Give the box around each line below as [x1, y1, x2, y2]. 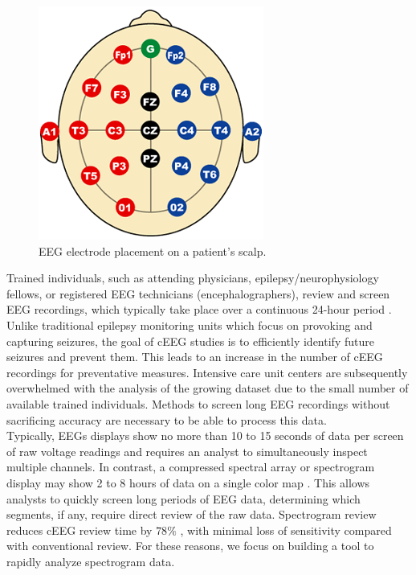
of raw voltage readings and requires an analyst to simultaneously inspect [6, 442, 368, 459]
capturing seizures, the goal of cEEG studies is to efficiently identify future [6, 332, 374, 349]
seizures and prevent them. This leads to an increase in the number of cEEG [6, 348, 383, 365]
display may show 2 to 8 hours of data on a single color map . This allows [6, 474, 370, 491]
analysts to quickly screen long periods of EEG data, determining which [6, 490, 361, 507]
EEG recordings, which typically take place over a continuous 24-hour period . [6, 301, 392, 318]
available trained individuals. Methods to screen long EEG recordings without [6, 395, 390, 412]
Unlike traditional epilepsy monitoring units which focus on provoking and [6, 316, 373, 333]
